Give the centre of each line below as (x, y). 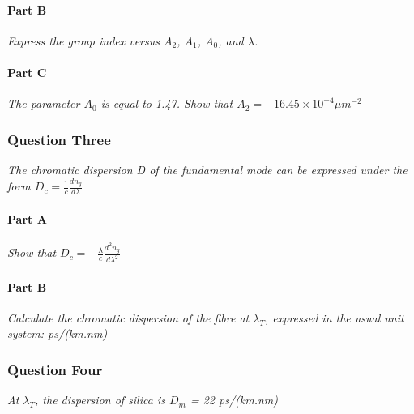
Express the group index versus (83, 40)
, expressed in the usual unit (334, 317)
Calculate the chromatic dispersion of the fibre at (128, 317)
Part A (27, 218)
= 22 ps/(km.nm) (234, 400)
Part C (27, 72)
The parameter (44, 103)
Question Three (59, 139)
